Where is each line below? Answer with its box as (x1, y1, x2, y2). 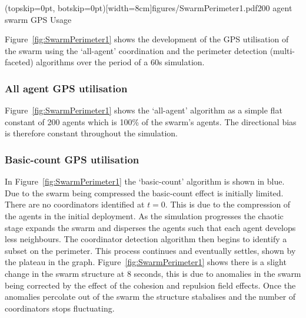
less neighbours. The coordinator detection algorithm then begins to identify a (5, 233, 287, 245)
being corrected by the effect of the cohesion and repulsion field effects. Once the (5, 279, 296, 291)
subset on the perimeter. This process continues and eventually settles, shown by (5, 244, 296, 256)
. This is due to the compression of (165, 198, 291, 210)
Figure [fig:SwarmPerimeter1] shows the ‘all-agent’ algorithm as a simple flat (5, 104, 282, 116)
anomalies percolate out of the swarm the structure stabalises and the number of (5, 290, 296, 303)
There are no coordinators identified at (5, 198, 145, 210)
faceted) (5, 56, 34, 68)
